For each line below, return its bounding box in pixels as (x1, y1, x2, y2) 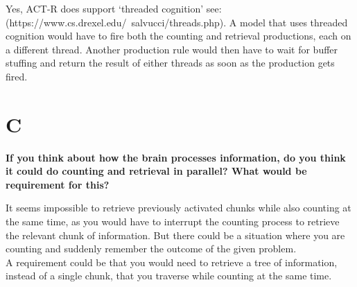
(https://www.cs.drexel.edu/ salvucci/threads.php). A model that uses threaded (6, 15, 348, 29)
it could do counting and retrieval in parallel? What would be (6, 164, 307, 178)
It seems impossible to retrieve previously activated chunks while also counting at (6, 200, 351, 215)
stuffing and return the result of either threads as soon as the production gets (6, 55, 335, 70)
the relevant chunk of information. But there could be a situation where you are (6, 227, 345, 242)
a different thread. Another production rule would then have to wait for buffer (6, 42, 338, 56)
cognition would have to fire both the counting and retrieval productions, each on (6, 28, 351, 43)
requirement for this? (6, 177, 110, 191)
